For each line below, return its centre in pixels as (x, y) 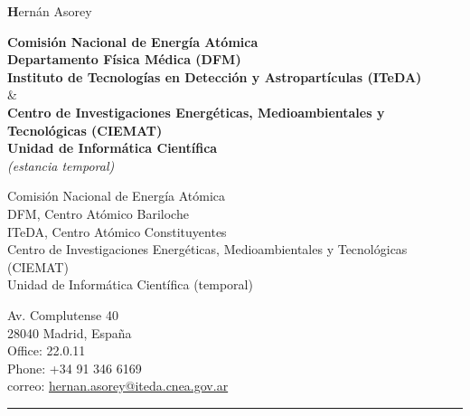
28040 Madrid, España (70, 332)
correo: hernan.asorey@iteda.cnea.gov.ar (118, 386)
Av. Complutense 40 (63, 314)
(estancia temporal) (61, 165)
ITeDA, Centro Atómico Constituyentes (117, 231)
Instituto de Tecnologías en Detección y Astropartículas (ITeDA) (215, 76)
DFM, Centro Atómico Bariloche (98, 213)
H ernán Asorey (50, 11)
